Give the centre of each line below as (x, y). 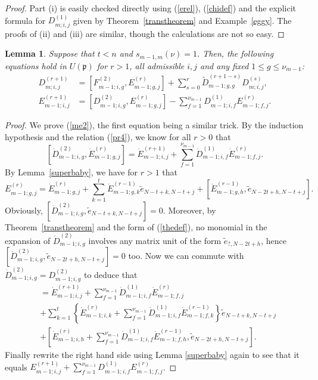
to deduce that (110, 274)
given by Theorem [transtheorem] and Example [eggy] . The (182, 20)
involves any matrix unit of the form (155, 240)
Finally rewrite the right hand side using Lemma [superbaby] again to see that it (152, 354)
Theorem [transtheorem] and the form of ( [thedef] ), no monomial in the (136, 226)
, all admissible (157, 65)
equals (16, 367)
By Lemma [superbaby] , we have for (71, 172)
